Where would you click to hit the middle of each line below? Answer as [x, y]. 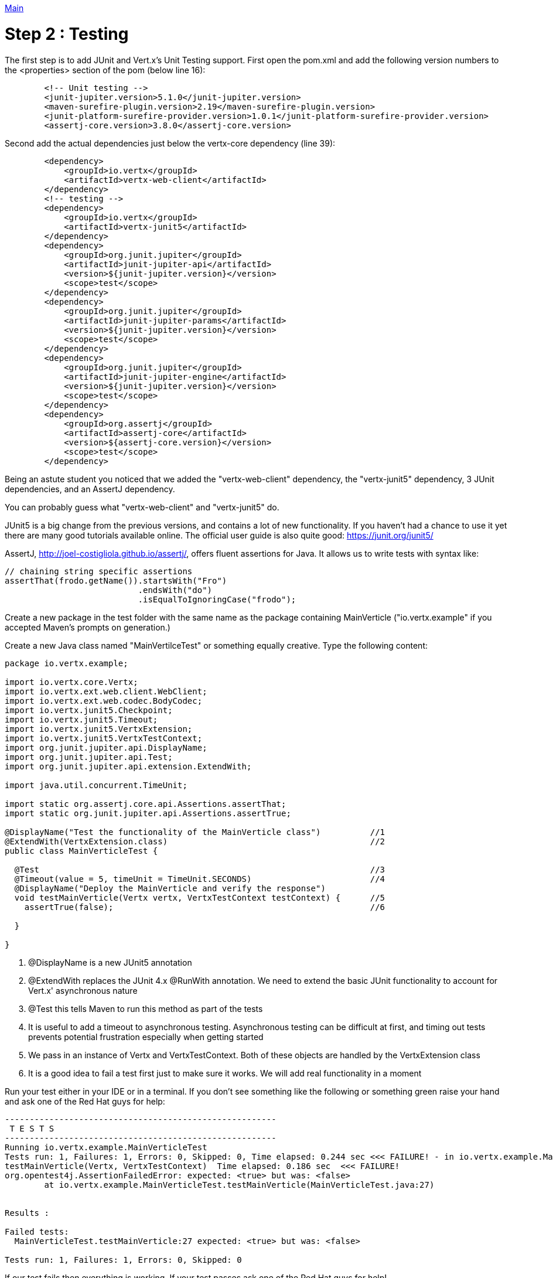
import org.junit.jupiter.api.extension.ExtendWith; [128, 766]
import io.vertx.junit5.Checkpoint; [89, 710]
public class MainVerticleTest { [81, 851]
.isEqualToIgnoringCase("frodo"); [217, 599]
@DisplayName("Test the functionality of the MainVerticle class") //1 [195, 832]
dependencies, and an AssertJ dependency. [90, 489]
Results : [27, 1213]
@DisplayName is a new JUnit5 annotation [110, 962]
